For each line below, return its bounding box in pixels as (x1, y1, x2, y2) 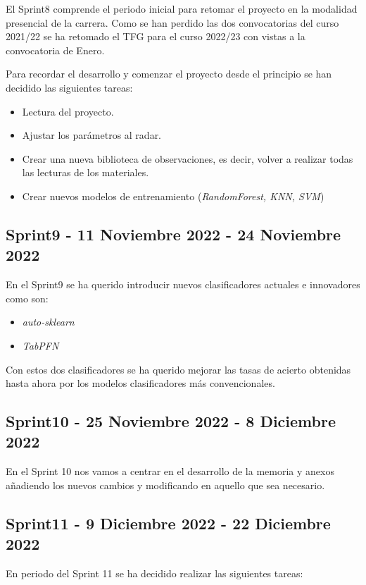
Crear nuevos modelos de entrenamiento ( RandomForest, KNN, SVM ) (22, 188, 324, 203)
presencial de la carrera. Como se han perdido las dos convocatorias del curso (6, 15, 339, 30)
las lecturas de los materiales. (22, 165, 149, 180)
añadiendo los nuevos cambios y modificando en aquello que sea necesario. (6, 477, 325, 492)
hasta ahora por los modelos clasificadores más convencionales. (6, 376, 275, 390)
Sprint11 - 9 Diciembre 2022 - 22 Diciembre (6, 512, 331, 534)
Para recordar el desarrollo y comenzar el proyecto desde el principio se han (6, 66, 332, 81)
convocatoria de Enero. (6, 42, 105, 57)
